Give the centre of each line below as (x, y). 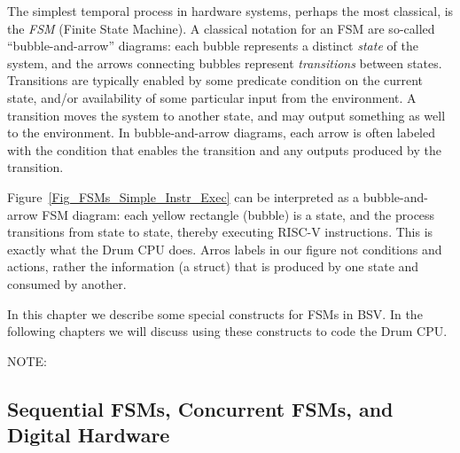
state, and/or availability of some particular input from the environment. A (212, 97)
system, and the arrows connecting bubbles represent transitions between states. (225, 62)
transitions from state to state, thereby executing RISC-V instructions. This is (220, 232)
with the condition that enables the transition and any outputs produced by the (224, 149)
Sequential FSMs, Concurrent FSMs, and (200, 408)
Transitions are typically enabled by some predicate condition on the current (215, 80)
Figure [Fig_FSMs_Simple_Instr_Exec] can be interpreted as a (183, 196)
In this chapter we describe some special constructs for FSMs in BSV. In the (215, 313)
